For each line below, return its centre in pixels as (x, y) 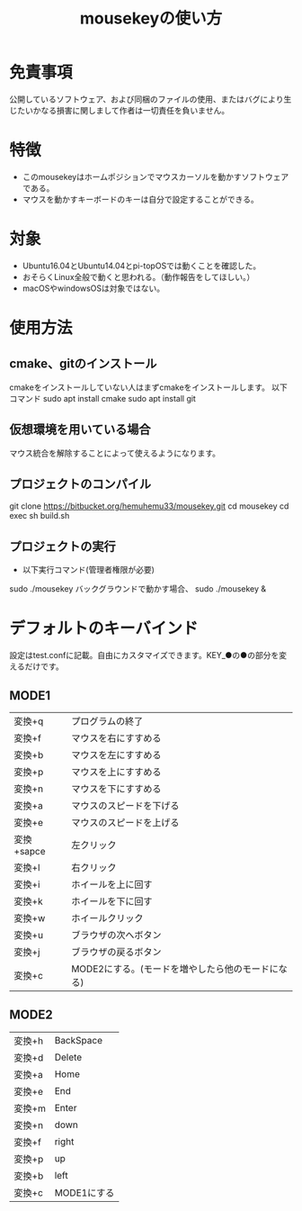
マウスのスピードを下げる (125, 805)
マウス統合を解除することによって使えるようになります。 (115, 453)
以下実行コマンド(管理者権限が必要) (89, 570)
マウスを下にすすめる (116, 789)
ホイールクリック (107, 918)
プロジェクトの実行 (62, 546)
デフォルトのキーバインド (104, 629)
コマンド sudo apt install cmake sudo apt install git (102, 398)
